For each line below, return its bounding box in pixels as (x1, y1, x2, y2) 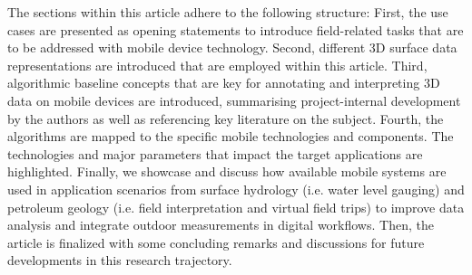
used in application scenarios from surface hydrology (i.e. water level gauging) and (7, 179, 465, 198)
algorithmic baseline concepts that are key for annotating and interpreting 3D (7, 73, 440, 92)
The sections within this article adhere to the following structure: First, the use (7, 3, 448, 21)
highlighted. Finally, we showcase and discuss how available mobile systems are (7, 162, 447, 181)
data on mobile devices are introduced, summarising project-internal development (7, 90, 461, 109)
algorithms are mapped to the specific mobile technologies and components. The (7, 127, 454, 146)
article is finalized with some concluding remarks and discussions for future (7, 232, 425, 251)
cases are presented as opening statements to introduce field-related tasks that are (7, 20, 464, 39)
